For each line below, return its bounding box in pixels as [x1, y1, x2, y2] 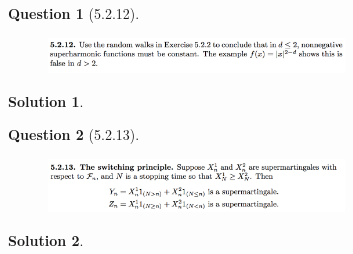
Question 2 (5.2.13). [8, 124, 140, 145]
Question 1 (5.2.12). [8, 3, 140, 23]
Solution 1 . [8, 90, 84, 111]
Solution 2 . [8, 229, 84, 250]
